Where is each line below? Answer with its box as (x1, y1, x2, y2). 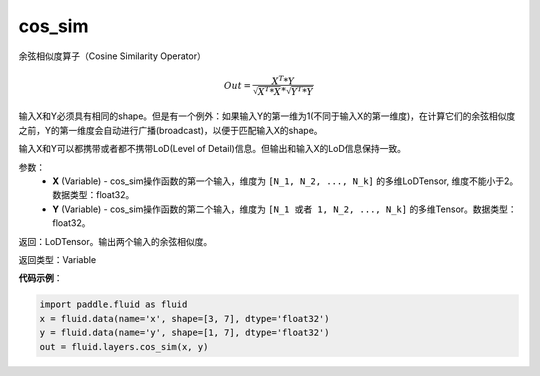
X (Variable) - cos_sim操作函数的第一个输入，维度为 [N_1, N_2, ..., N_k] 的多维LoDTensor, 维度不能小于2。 (52, 175, 519, 187)
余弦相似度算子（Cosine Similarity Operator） (18, 50, 207, 62)
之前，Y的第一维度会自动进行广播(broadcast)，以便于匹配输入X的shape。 (18, 124, 324, 136)
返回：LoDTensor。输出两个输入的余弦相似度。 (18, 235, 213, 247)
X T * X (257, 85, 282, 97)
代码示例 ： (18, 272, 63, 284)
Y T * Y (290, 85, 314, 97)
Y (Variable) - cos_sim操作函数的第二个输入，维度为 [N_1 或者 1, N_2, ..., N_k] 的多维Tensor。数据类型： (52, 203, 517, 215)
